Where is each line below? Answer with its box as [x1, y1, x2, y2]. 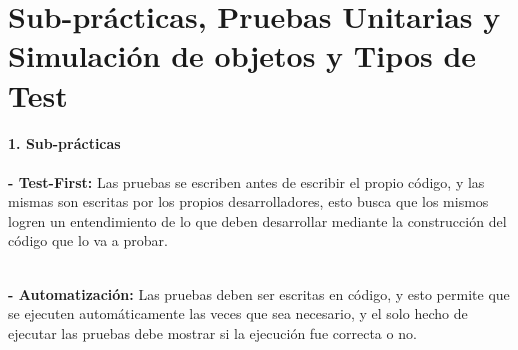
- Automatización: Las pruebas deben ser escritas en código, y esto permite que [8, 283, 510, 304]
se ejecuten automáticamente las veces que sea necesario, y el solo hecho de [8, 303, 468, 324]
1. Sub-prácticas [8, 132, 121, 153]
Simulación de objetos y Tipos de [8, 35, 477, 76]
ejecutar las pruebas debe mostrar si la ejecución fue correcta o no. [8, 322, 417, 343]
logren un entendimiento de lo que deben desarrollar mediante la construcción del [8, 210, 507, 231]
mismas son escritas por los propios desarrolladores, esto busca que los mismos [8, 191, 489, 212]
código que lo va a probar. [8, 230, 168, 251]
